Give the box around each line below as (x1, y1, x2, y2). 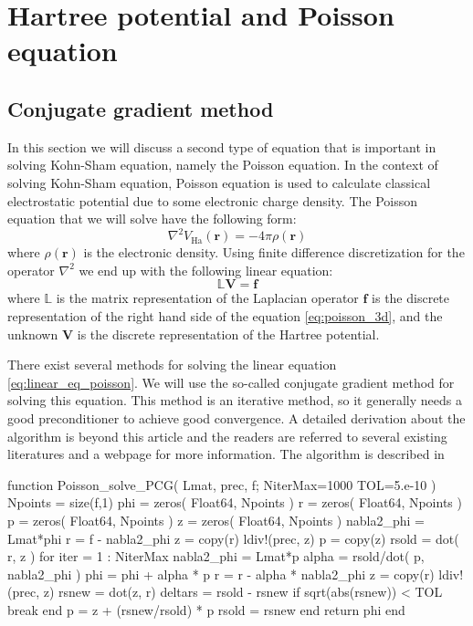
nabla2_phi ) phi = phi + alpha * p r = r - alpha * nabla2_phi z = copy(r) (7, 564, 435, 583)
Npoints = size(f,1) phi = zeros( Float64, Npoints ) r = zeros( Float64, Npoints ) (7, 493, 462, 512)
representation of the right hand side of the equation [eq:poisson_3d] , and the (7, 307, 443, 326)
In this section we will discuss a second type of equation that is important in (7, 137, 436, 156)
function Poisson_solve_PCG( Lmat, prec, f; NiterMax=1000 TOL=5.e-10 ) (7, 475, 436, 494)
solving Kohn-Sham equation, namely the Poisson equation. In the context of (7, 155, 438, 174)
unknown (7, 324, 58, 343)
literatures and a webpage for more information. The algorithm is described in (7, 444, 445, 464)
